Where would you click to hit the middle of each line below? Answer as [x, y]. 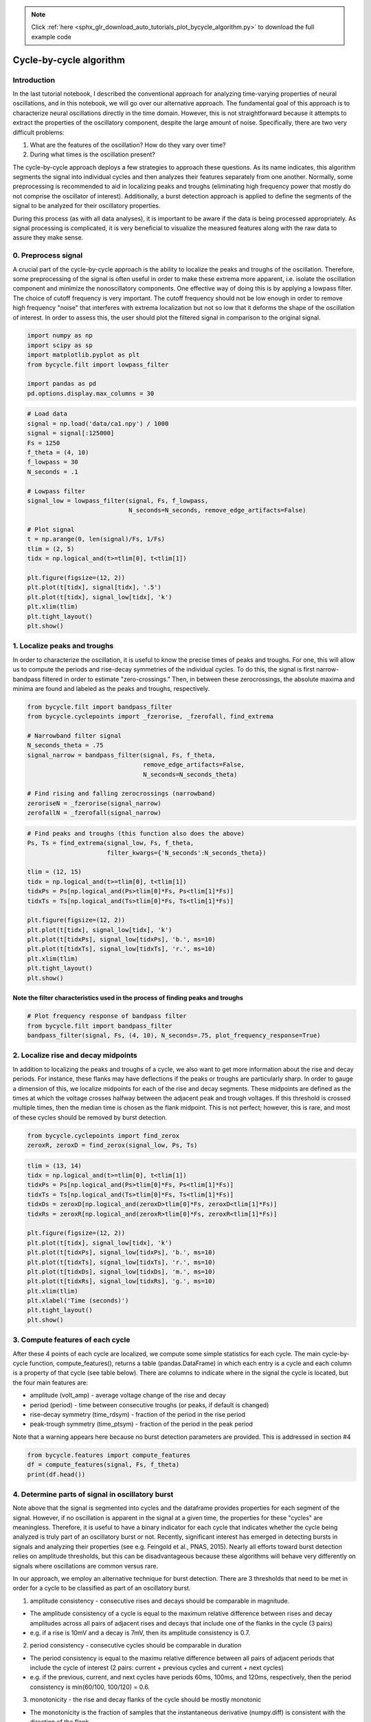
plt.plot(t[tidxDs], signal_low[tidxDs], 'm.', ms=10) [121, 1272]
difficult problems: [38, 132]
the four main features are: [50, 1382]
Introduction [34, 80]
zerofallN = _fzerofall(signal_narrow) [94, 813]
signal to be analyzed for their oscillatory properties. [87, 206]
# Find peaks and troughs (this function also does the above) [136, 833]
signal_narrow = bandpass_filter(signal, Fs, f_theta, [121, 755]
